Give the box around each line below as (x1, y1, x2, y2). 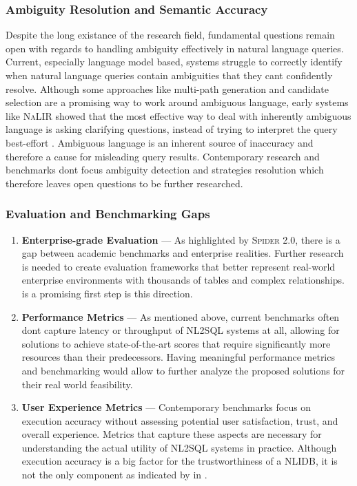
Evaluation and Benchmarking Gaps (6, 205, 210, 222)
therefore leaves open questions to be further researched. (6, 176, 243, 190)
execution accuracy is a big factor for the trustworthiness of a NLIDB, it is (21, 454, 338, 468)
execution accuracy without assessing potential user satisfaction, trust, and (21, 413, 338, 427)
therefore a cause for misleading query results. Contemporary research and (6, 149, 320, 163)
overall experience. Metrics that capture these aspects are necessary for (21, 427, 322, 441)
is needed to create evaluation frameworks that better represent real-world (21, 259, 336, 273)
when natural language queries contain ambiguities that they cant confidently (6, 68, 333, 82)
